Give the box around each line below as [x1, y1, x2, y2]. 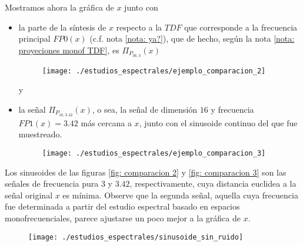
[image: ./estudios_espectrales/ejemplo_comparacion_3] [42, 149, 266, 157]
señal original [5, 188, 53, 201]
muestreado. [18, 128, 62, 140]
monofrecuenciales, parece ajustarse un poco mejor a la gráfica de [5, 211, 241, 224]
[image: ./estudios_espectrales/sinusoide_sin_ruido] [28, 232, 244, 241]
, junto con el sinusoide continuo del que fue [139, 116, 298, 129]
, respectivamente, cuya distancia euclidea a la [129, 177, 297, 190]
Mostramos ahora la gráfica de [5, 1, 114, 13]
